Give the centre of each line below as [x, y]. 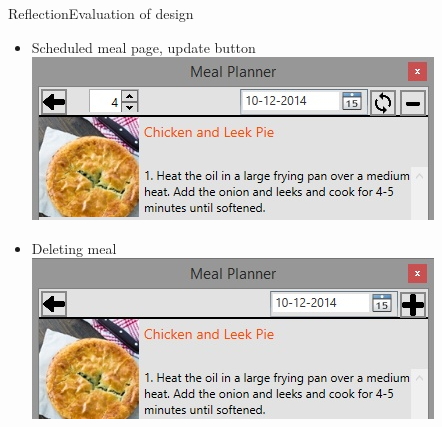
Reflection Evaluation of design [101, 13]
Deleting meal [74, 247]
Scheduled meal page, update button [143, 46]
